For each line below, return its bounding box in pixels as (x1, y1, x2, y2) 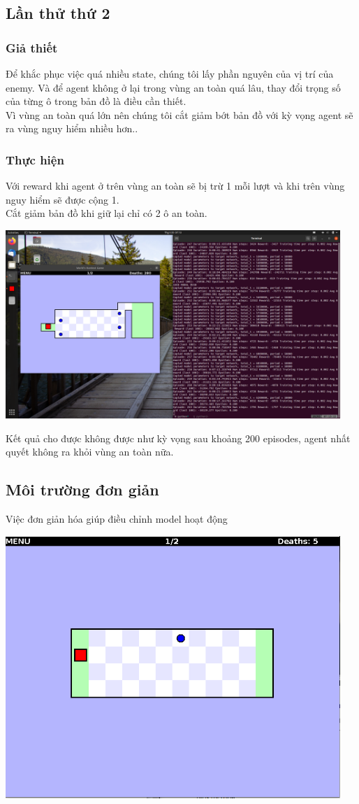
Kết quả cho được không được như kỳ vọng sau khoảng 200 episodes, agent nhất (6, 430, 351, 445)
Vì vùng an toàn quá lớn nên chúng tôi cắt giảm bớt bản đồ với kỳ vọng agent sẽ (6, 107, 353, 122)
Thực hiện (6, 150, 64, 168)
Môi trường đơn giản (6, 479, 159, 500)
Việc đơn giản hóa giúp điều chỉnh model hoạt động (6, 512, 228, 526)
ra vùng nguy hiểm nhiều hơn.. (6, 121, 138, 136)
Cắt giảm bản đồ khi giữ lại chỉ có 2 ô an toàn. (6, 206, 207, 220)
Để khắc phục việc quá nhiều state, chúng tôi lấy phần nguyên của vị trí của (6, 66, 334, 80)
